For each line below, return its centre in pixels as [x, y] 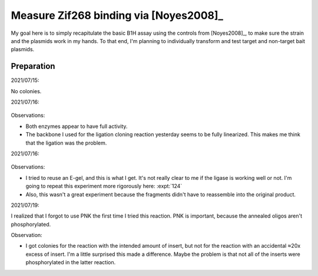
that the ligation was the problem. [66, 143]
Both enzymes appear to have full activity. [77, 126]
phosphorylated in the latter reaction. [71, 262]
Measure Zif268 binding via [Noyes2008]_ [117, 15]
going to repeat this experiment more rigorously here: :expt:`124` [104, 186]
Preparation [33, 66]
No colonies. [26, 91]
